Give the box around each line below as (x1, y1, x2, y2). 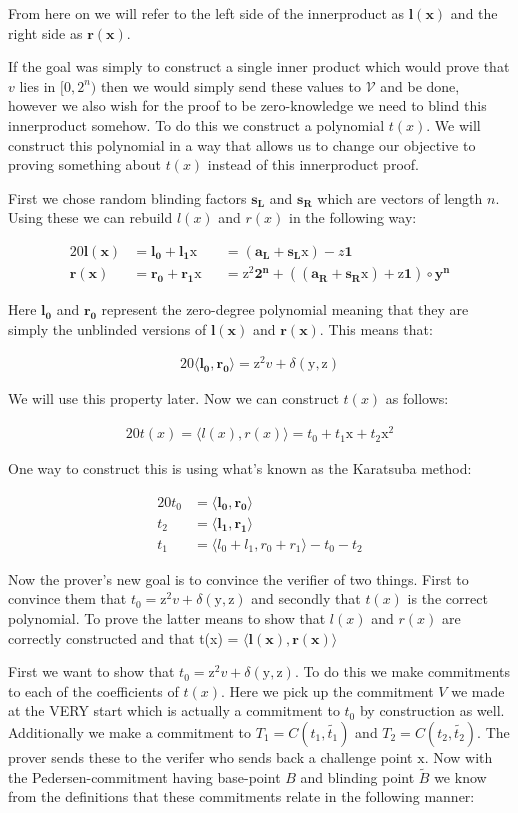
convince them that (8, 588, 127, 609)
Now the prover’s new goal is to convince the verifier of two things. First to (8, 568, 469, 589)
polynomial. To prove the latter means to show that (8, 607, 326, 628)
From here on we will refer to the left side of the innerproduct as (8, 3, 405, 23)
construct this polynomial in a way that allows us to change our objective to (8, 134, 476, 155)
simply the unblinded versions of (8, 318, 207, 339)
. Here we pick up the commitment (220, 680, 434, 701)
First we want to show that (8, 661, 175, 682)
